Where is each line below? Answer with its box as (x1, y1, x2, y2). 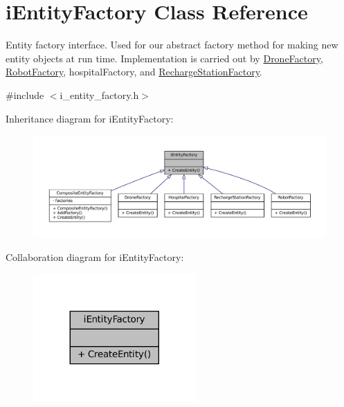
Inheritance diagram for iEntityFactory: (6, 111, 174, 125)
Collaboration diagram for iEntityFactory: (6, 250, 184, 264)
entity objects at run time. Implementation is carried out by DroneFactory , (6, 51, 323, 65)
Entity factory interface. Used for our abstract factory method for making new (6, 37, 338, 52)
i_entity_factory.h (60, 87, 139, 102)
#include (6, 87, 44, 102)
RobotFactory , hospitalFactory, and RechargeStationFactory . (6, 64, 262, 79)
